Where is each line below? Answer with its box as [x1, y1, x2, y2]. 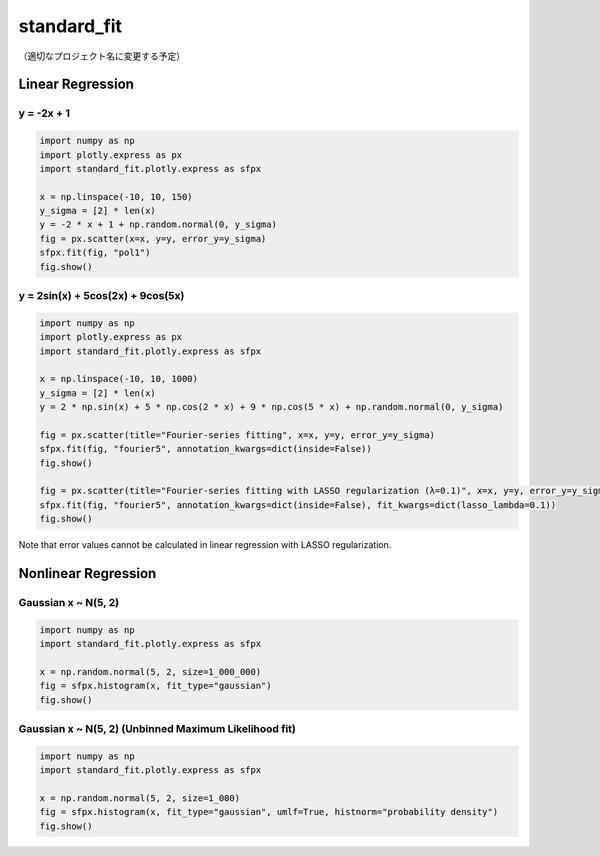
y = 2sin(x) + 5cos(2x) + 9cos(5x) [18, 288, 185, 302]
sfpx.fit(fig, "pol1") [39, 247, 151, 259]
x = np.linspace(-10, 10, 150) [39, 191, 194, 202]
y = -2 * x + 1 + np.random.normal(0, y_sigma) [39, 219, 277, 230]
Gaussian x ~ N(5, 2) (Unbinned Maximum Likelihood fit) [18, 722, 297, 736]
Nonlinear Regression [18, 565, 157, 582]
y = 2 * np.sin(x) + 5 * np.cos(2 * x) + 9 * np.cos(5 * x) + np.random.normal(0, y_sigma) [39, 401, 504, 413]
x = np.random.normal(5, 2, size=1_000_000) [39, 666, 262, 677]
